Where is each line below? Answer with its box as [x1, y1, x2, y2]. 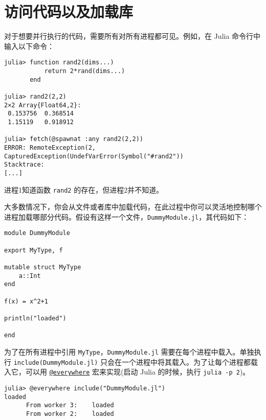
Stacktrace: [4, 161, 45, 169]
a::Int [18, 272, 41, 279]
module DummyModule [4, 229, 70, 237]
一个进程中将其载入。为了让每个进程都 [121, 356, 251, 367]
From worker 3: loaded [26, 402, 114, 409]
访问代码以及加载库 [4, 1, 134, 22]
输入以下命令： [4, 40, 54, 51]
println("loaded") [4, 314, 66, 322]
